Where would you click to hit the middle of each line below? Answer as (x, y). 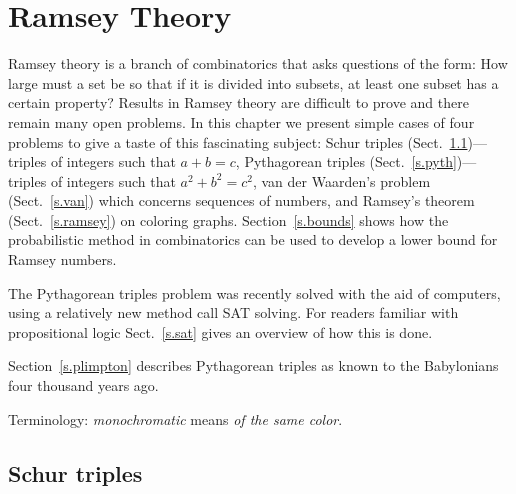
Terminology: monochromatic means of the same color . (175, 418)
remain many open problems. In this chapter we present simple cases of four (241, 121)
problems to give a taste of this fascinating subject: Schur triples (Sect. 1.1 (238, 141)
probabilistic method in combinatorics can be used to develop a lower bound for (253, 239)
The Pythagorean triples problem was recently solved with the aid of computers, (254, 292)
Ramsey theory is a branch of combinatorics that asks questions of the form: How (258, 63)
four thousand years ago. (83, 385)
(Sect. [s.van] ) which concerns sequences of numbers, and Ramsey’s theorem (241, 200)
